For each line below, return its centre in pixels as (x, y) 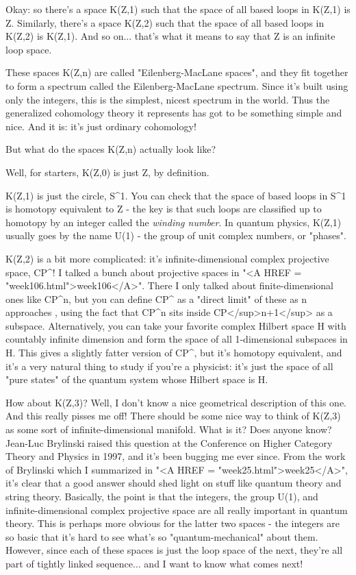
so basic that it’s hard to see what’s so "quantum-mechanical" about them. (162, 536)
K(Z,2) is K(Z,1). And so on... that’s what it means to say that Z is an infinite (170, 36)
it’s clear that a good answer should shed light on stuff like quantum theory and (174, 483)
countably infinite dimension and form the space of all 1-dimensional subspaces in (177, 339)
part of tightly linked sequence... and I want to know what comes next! (154, 563)
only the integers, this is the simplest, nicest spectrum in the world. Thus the (168, 99)
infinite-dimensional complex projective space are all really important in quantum (177, 510)
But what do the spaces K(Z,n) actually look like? (111, 149)
